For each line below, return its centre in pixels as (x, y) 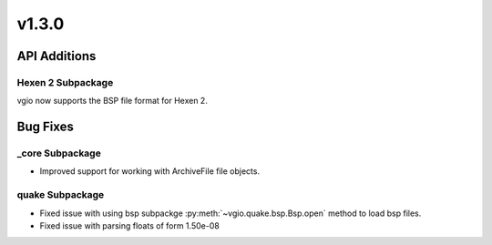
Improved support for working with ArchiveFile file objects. (149, 171)
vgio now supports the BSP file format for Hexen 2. (113, 101)
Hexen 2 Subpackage (65, 82)
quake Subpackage (61, 195)
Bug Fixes (46, 127)
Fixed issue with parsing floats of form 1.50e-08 (130, 226)
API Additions (56, 56)
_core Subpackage (59, 153)
